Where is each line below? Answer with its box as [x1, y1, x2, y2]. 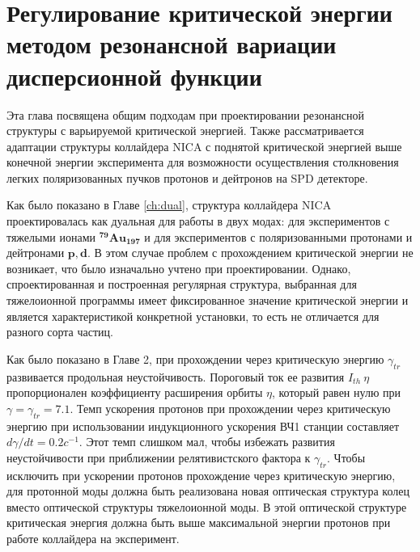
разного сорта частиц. [6, 323, 113, 340]
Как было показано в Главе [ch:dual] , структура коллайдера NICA [6, 196, 332, 213]
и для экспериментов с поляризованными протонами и [144, 228, 413, 245]
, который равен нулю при [271, 384, 401, 401]
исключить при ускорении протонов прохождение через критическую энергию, [6, 466, 396, 483]
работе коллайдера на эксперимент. [6, 529, 180, 546]
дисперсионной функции [6, 59, 262, 92]
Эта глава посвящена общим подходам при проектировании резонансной [6, 106, 365, 123]
